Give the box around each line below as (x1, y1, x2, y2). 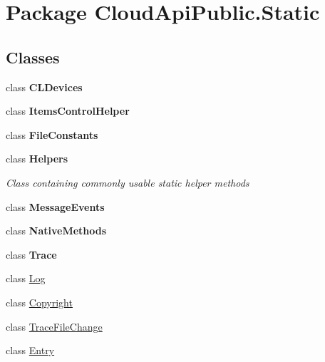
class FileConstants (6, 127, 98, 142)
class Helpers (6, 151, 68, 166)
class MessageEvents (6, 199, 105, 214)
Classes (6, 46, 60, 68)
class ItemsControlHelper (6, 103, 130, 118)
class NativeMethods (6, 223, 107, 238)
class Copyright (6, 294, 73, 309)
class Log (6, 271, 46, 286)
